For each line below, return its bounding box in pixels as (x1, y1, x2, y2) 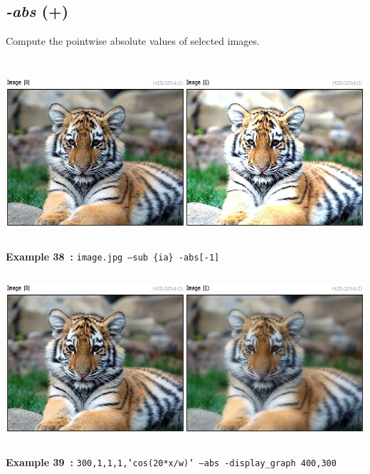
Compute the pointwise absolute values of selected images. (6, 33, 260, 48)
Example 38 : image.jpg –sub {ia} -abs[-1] (6, 248, 220, 263)
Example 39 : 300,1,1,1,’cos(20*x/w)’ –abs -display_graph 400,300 (6, 454, 337, 469)
